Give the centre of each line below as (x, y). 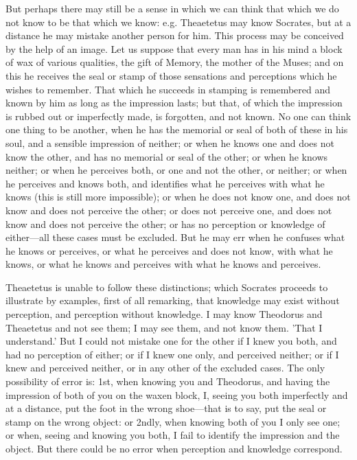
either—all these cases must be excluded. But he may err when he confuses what (175, 237)
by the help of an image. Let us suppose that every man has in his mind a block (174, 48)
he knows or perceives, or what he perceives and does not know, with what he (169, 250)
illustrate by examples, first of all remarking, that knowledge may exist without (173, 300)
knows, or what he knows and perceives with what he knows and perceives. (163, 264)
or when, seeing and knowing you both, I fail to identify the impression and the (173, 435)
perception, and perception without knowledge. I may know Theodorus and (164, 314)
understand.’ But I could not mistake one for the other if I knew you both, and (171, 341)
